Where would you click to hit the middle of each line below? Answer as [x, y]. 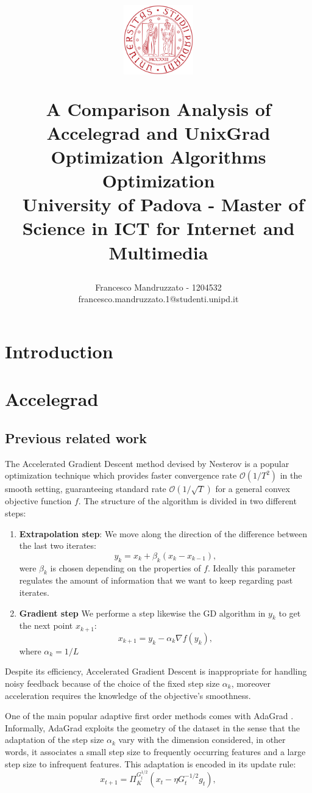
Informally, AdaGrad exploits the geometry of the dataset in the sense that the [152, 727]
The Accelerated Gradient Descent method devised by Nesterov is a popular [147, 463]
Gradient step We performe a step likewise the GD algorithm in [142, 613]
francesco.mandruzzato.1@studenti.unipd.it [158, 299]
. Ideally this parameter [252, 567]
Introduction [59, 351]
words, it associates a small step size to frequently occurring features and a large [155, 751]
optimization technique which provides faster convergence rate [121, 475]
